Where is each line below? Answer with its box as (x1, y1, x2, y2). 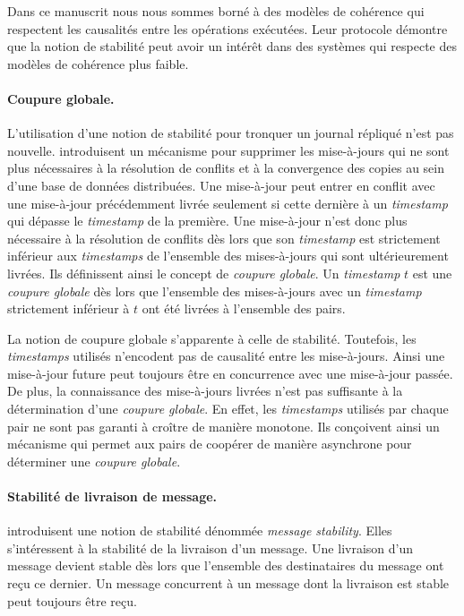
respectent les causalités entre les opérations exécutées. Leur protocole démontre (7, 19, 448, 38)
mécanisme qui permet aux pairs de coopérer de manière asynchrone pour (7, 434, 412, 453)
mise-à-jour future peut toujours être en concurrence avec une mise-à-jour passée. (7, 364, 453, 382)
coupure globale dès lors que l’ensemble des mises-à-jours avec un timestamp (7, 281, 422, 300)
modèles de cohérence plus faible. (7, 54, 189, 73)
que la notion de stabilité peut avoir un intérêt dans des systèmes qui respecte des (7, 37, 457, 56)
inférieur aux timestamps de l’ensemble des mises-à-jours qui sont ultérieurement (7, 246, 449, 265)
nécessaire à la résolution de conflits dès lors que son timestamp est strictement (7, 228, 441, 247)
